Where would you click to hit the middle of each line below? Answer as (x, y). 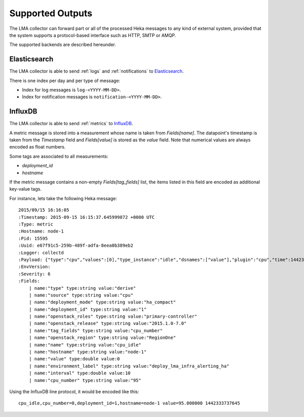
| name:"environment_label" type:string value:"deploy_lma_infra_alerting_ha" (129, 366)
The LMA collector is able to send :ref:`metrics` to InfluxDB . (71, 124)
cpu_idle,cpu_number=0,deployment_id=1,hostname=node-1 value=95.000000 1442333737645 (129, 403)
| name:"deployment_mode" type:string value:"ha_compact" (102, 302)
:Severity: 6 (34, 274)
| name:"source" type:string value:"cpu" (81, 295)
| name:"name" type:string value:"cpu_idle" (85, 345)
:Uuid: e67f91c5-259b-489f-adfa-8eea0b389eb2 (76, 245)
